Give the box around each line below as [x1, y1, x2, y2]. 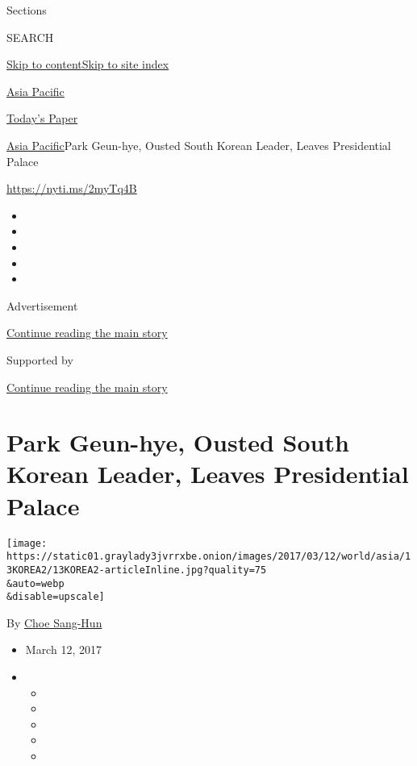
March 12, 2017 [25, 641, 102, 658]
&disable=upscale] [6, 591, 105, 603]
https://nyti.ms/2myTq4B [6, 180, 137, 197]
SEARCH [6, 28, 54, 45]
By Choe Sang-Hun [6, 614, 102, 631]
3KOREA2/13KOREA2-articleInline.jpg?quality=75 [6, 564, 267, 576]
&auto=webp [6, 577, 65, 589]
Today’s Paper [6, 110, 78, 127]
